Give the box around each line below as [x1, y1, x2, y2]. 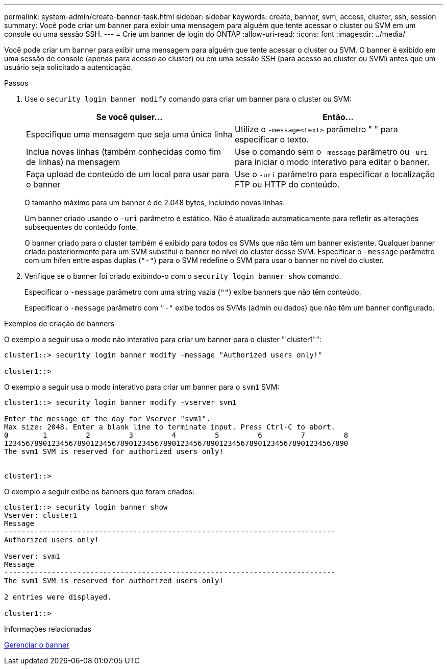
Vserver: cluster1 [4, 511, 78, 519]
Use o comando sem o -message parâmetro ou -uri [235, 147, 428, 157]
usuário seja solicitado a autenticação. [4, 63, 133, 71]
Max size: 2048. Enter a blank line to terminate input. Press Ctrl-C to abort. [4, 423, 336, 431]
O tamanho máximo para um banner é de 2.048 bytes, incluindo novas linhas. [24, 198, 285, 207]
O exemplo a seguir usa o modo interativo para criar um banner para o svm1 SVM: [4, 383, 280, 391]
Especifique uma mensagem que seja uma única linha [26, 129, 233, 139]
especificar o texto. [235, 134, 309, 145]
